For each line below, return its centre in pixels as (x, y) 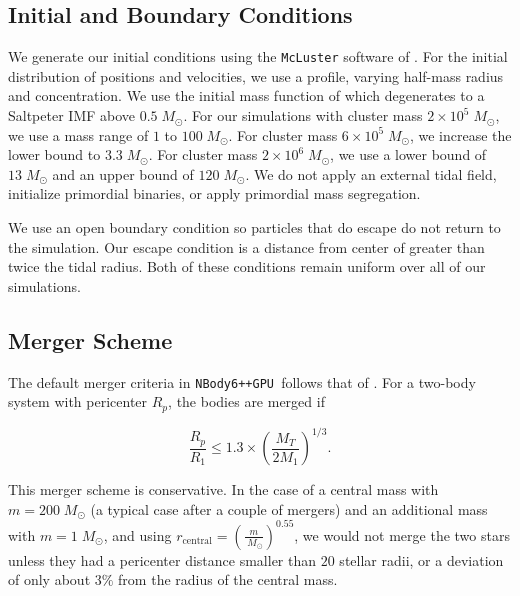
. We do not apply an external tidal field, (371, 173)
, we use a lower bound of (408, 154)
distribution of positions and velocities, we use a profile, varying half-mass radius (256, 75)
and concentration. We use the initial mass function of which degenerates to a (246, 95)
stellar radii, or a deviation (421, 559)
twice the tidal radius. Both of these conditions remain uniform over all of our (247, 266)
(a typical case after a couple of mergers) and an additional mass (289, 508)
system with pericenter (78, 401)
